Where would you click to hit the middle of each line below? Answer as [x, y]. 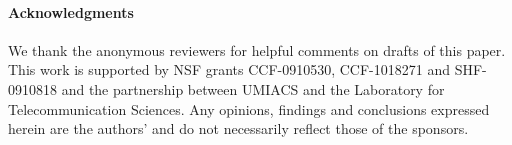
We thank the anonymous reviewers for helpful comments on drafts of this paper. [257, 49]
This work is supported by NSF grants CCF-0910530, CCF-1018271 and [229, 69]
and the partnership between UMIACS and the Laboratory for [253, 88]
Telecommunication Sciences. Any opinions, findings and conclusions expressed [249, 108]
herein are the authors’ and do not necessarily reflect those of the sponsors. [238, 128]
